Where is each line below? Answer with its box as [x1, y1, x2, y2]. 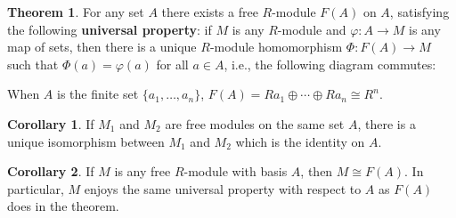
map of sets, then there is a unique [7, 37, 197, 56]
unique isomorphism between [7, 132, 165, 150]
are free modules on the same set [165, 114, 345, 133]
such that [7, 54, 59, 73]
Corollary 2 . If [7, 162, 94, 181]
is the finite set [57, 85, 139, 103]
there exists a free [161, 3, 258, 20]
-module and [277, 20, 346, 38]
